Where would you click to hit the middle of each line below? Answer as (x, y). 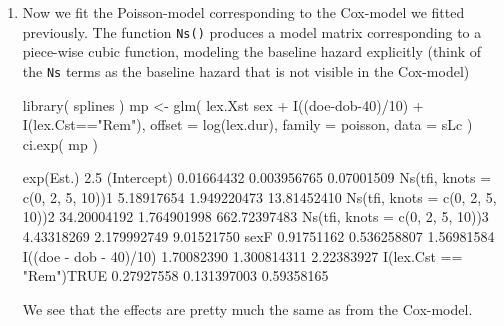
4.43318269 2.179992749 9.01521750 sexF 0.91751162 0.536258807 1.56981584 (258, 236)
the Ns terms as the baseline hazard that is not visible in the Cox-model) (246, 70)
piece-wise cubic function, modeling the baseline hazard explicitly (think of (252, 51)
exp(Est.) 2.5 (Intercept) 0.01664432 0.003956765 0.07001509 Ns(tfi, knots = (257, 177)
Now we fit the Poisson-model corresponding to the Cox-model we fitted (243, 12)
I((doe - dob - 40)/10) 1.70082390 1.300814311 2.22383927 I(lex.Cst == (242, 255)
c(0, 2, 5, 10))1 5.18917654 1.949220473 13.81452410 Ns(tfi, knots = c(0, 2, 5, (259, 196)
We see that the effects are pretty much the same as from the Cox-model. (247, 308)
